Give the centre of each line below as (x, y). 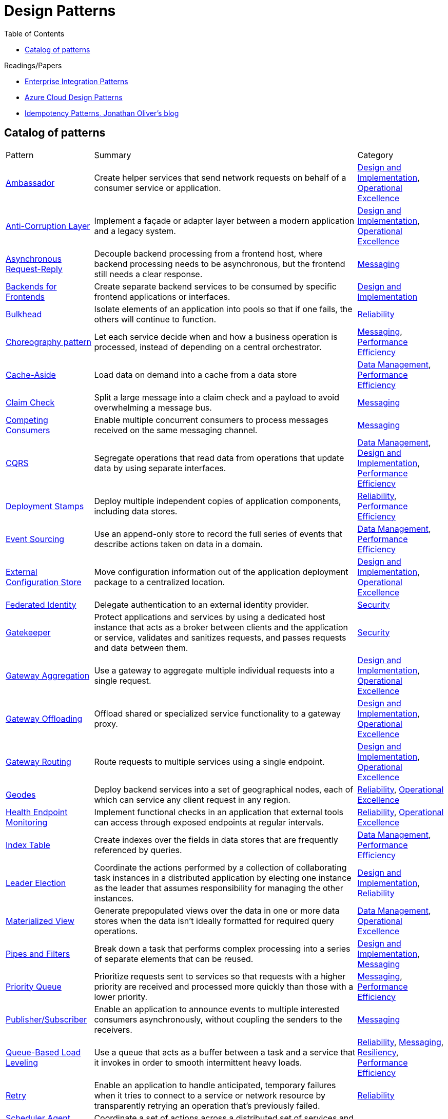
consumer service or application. (158, 188)
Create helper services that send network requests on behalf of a (220, 177)
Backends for (31, 286)
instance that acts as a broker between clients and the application (221, 627)
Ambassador (30, 182)
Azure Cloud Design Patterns (74, 97)
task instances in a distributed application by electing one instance (223, 877)
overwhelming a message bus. (153, 407)
